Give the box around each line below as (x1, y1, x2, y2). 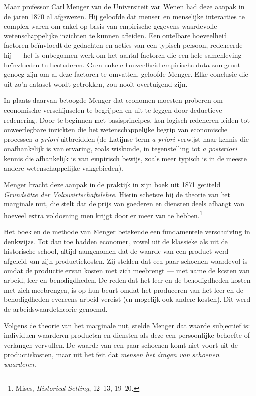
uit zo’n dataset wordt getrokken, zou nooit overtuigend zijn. (4, 78, 188, 89)
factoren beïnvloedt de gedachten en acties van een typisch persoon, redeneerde (4, 40, 243, 50)
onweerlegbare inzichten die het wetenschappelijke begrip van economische (4, 124, 228, 134)
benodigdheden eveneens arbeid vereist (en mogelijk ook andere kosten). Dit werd (4, 294, 251, 304)
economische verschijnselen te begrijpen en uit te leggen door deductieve (4, 104, 222, 115)
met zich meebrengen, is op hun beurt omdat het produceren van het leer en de (4, 284, 243, 295)
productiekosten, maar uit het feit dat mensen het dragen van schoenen (4, 349, 219, 360)
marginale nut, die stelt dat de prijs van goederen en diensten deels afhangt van (4, 198, 245, 209)
